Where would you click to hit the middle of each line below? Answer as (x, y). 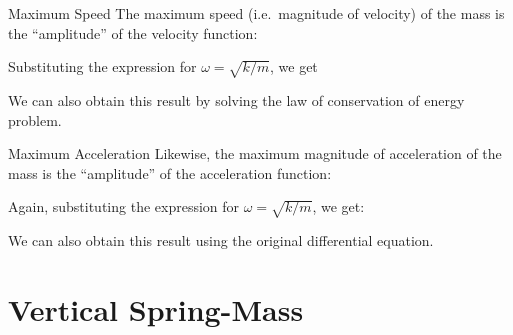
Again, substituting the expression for (124, 206)
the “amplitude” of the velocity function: (133, 32)
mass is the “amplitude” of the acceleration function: (170, 172)
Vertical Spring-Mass (156, 308)
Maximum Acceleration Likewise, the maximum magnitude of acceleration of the (255, 153)
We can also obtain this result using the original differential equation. (221, 240)
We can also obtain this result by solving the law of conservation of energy (236, 99)
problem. (35, 119)
